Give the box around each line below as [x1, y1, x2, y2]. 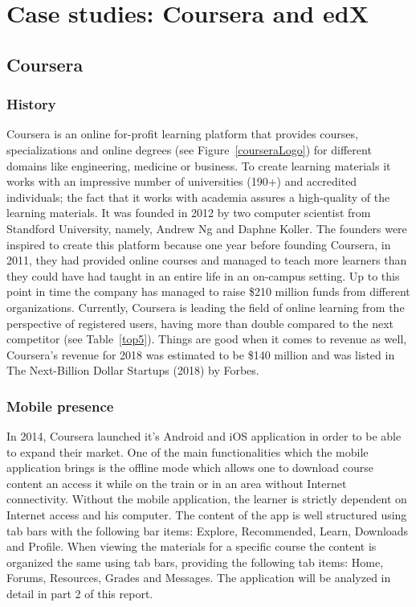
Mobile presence [6, 396, 114, 416]
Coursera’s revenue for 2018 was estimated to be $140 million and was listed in [6, 346, 395, 363]
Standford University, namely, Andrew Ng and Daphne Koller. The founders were [6, 219, 407, 236]
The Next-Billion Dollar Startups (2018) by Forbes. [6, 362, 259, 379]
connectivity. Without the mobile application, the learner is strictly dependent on [6, 490, 407, 507]
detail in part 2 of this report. [6, 585, 153, 602]
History [6, 94, 56, 114]
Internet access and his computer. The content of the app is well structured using [6, 507, 407, 523]
